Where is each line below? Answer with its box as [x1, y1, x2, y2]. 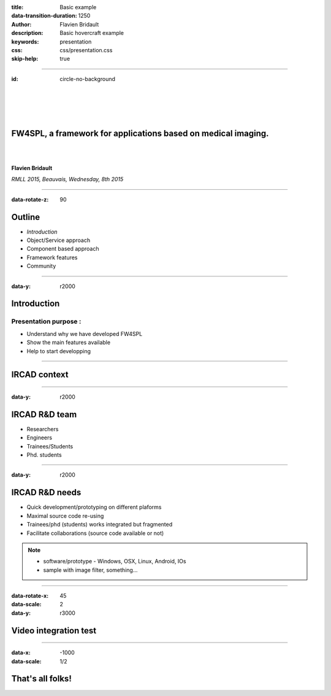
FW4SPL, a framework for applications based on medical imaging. [11, 128, 269, 139]
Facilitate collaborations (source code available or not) [26, 529, 164, 537]
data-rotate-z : [11, 195, 49, 203]
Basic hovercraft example [59, 29, 124, 37]
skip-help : [11, 55, 39, 63]
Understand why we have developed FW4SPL [26, 330, 143, 337]
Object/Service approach [26, 237, 91, 244]
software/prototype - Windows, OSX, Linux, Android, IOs [43, 558, 186, 565]
